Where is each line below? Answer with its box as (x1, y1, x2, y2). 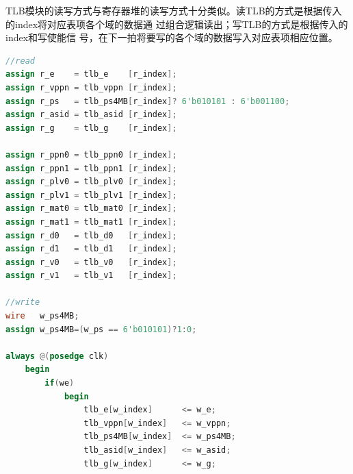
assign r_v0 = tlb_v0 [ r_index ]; (5, 257, 177, 267)
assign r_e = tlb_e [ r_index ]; (5, 69, 177, 79)
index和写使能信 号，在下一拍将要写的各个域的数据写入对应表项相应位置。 (5, 30, 338, 45)
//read (5, 55, 35, 66)
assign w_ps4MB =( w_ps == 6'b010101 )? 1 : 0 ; (5, 324, 197, 334)
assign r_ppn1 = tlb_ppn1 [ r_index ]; (5, 163, 177, 173)
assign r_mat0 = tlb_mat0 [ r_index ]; (5, 203, 177, 214)
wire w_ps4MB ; (5, 311, 79, 321)
